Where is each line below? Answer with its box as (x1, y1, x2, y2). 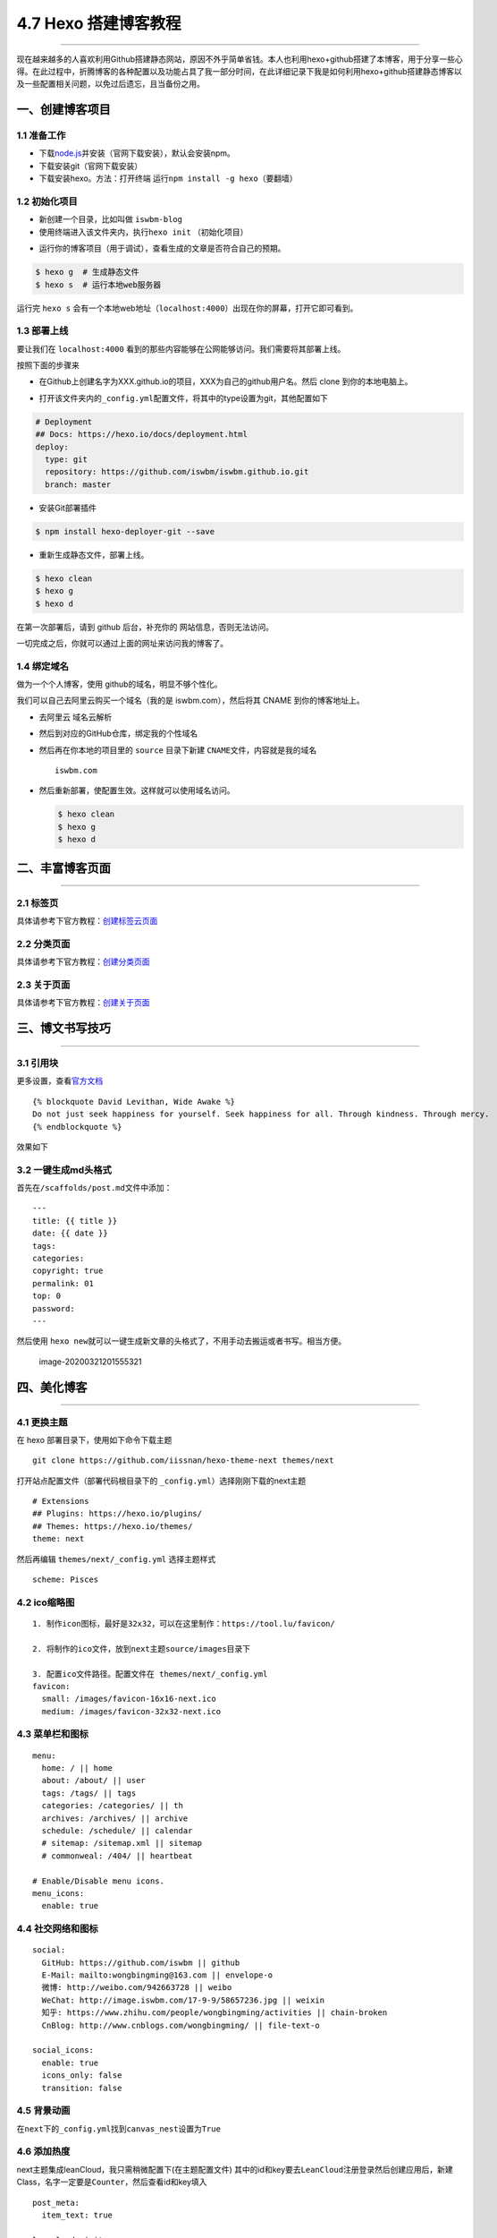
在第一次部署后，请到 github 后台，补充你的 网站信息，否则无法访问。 (16, 621, 274, 632)
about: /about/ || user (41, 1775, 147, 1786)
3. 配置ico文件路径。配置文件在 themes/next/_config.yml (32, 1669, 268, 1678)
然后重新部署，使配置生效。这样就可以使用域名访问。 (38, 785, 235, 796)
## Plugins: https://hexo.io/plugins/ (32, 1508, 203, 1519)
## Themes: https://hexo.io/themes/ (32, 1521, 193, 1531)
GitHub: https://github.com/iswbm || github (41, 1957, 240, 1968)
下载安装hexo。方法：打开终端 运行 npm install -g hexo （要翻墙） (38, 173, 298, 184)
